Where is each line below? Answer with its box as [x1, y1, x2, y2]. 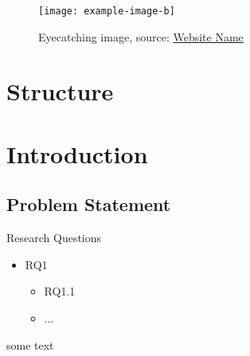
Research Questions [6, 229, 102, 246]
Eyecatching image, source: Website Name [38, 28, 244, 45]
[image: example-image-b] [38, 6, 175, 17]
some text [6, 336, 54, 353]
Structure [6, 75, 114, 108]
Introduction [6, 137, 148, 170]
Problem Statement [6, 192, 171, 217]
